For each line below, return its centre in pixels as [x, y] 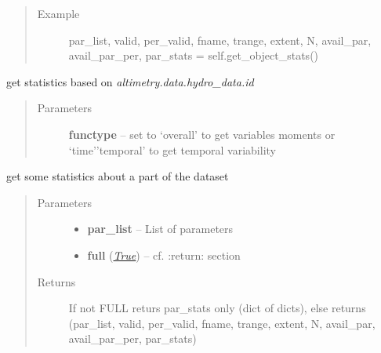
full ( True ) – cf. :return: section [164, 255]
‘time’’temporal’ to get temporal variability [172, 149]
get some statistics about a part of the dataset [118, 176]
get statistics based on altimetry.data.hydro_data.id [130, 81]
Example [58, 13]
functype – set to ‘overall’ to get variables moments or [202, 134]
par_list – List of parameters [160, 229]
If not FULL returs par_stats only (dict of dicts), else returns [217, 308]
